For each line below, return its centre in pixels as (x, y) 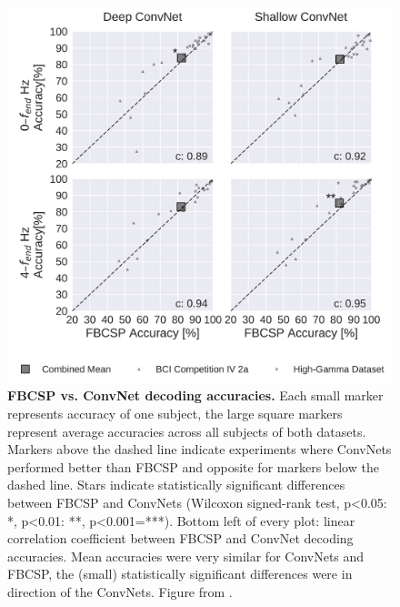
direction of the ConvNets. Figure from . (120, 591)
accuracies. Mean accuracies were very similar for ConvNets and (186, 556)
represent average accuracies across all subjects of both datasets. (187, 431)
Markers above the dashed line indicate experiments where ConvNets (200, 449)
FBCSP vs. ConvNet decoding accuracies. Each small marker (195, 395)
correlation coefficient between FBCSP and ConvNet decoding (180, 538)
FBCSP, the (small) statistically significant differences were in (180, 574)
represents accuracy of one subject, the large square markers (175, 413)
